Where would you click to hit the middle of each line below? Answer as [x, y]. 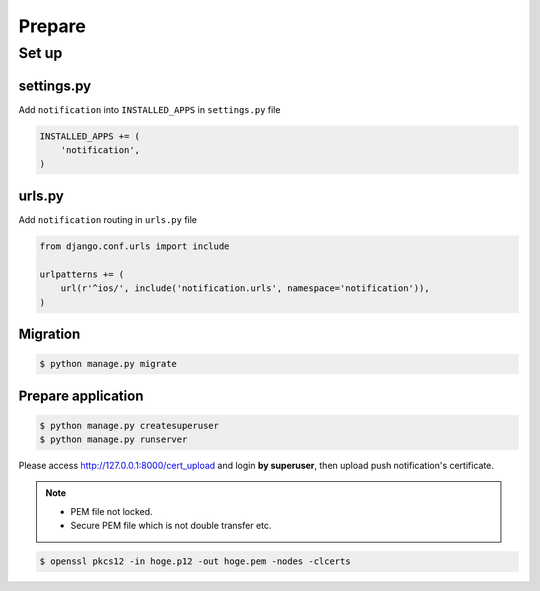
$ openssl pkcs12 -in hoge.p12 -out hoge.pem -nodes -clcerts [195, 561]
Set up [40, 53]
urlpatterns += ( [82, 274]
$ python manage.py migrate [108, 364]
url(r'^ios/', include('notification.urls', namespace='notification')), [245, 288]
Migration [49, 333]
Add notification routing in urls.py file [107, 219]
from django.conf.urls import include [134, 246]
